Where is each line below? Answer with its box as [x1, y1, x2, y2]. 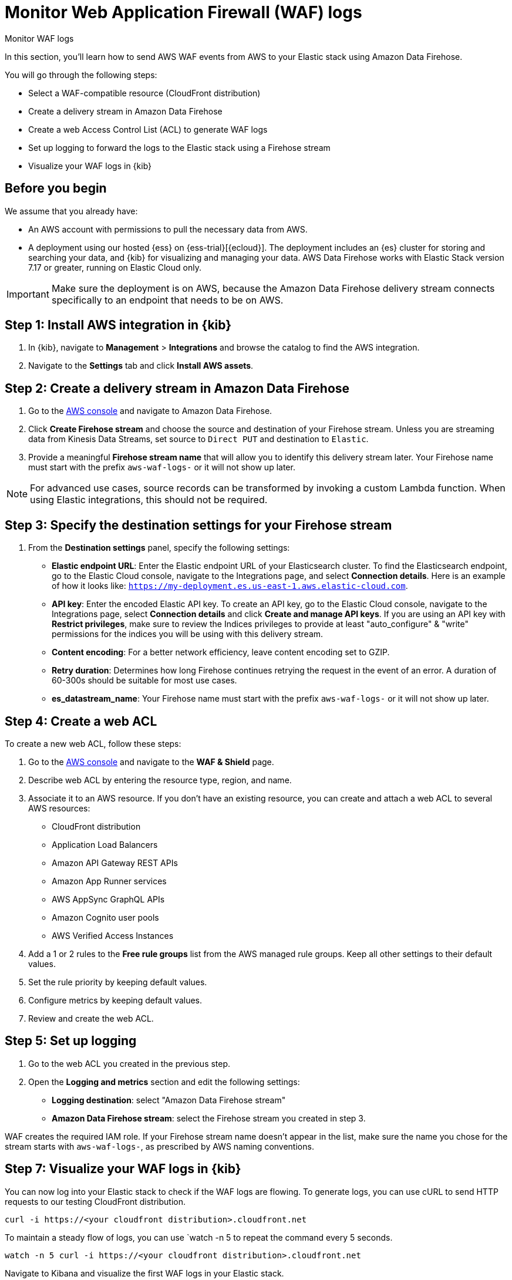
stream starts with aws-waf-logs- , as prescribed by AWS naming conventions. [5, 1141, 314, 1151]
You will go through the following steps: [5, 69, 157, 80]
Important [6, 288, 49, 300]
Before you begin [5, 181, 107, 196]
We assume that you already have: [5, 206, 138, 216]
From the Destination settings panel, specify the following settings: [28, 543, 290, 553]
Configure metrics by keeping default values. [28, 995, 203, 1005]
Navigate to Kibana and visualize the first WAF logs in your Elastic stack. [5, 1268, 284, 1278]
